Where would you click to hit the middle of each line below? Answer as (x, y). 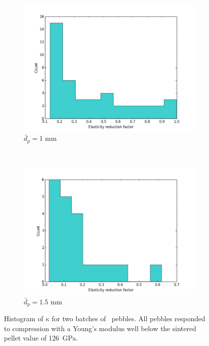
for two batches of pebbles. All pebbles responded (128, 318)
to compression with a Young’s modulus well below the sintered (100, 328)
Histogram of (24, 318)
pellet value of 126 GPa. (41, 338)
